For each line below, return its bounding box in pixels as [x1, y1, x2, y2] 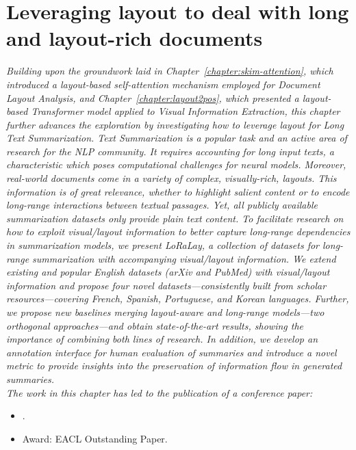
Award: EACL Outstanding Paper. [22, 431, 168, 445]
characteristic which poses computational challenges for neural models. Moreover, [6, 157, 346, 172]
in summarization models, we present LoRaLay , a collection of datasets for [6, 238, 320, 252]
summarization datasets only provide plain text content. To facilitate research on [6, 211, 344, 225]
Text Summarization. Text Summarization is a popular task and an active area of [6, 131, 347, 145]
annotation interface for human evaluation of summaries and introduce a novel [6, 345, 337, 359]
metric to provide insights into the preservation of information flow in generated [6, 358, 342, 373]
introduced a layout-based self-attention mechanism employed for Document [6, 77, 320, 91]
